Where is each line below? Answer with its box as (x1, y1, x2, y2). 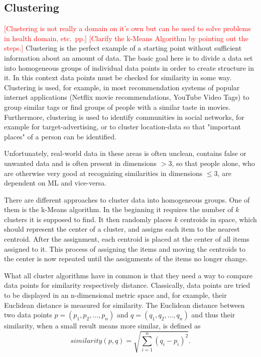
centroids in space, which (180, 214, 257, 224)
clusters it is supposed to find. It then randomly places (4, 214, 172, 224)
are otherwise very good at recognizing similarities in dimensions (4, 167, 203, 178)
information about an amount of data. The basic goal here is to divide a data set (4, 52, 253, 63)
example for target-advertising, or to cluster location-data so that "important (4, 121, 241, 132)
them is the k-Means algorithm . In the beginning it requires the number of (4, 204, 233, 215)
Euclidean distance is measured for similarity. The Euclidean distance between (4, 299, 245, 310)
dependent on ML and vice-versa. (4, 177, 107, 188)
